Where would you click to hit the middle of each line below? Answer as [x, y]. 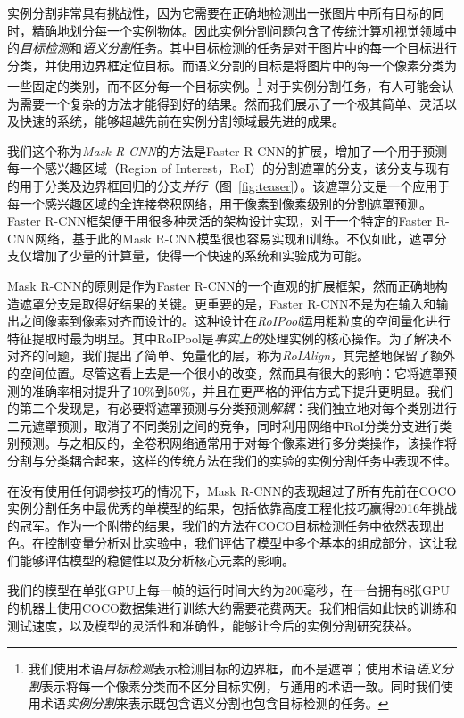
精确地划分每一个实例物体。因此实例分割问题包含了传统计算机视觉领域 [238, 30]
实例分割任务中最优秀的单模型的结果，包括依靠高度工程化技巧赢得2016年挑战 [232, 508]
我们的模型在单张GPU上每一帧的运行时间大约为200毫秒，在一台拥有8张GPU [229, 590]
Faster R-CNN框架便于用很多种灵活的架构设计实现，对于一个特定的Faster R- [228, 221]
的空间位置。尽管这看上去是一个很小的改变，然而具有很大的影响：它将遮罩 [226, 372]
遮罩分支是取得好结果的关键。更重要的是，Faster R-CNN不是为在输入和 [228, 303]
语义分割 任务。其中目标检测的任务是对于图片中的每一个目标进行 [269, 48]
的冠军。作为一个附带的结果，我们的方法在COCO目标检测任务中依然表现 [220, 525]
